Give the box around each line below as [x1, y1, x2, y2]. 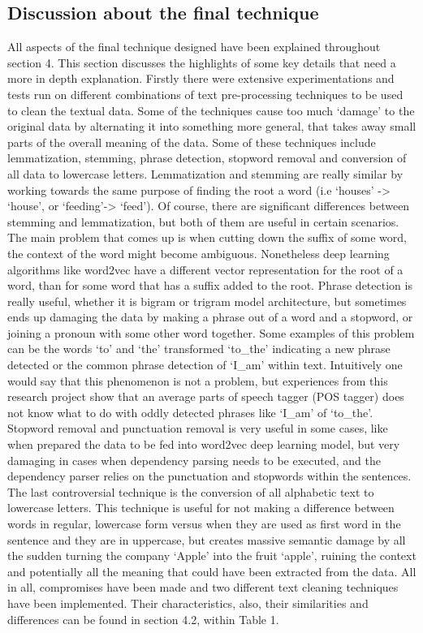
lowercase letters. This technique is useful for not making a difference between [7, 499, 395, 516]
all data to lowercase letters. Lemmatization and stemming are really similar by [7, 165, 404, 182]
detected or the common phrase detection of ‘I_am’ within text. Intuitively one [7, 356, 403, 373]
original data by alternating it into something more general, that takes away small [7, 118, 417, 135]
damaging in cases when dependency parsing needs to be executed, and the [7, 451, 381, 468]
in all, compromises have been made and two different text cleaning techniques [7, 579, 399, 596]
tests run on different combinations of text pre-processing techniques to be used [7, 85, 404, 102]
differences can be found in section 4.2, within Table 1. [7, 610, 279, 627]
